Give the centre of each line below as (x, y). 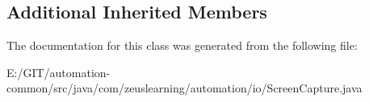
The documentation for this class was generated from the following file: (182, 45)
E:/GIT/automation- (59, 72)
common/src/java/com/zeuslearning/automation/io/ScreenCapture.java (184, 88)
